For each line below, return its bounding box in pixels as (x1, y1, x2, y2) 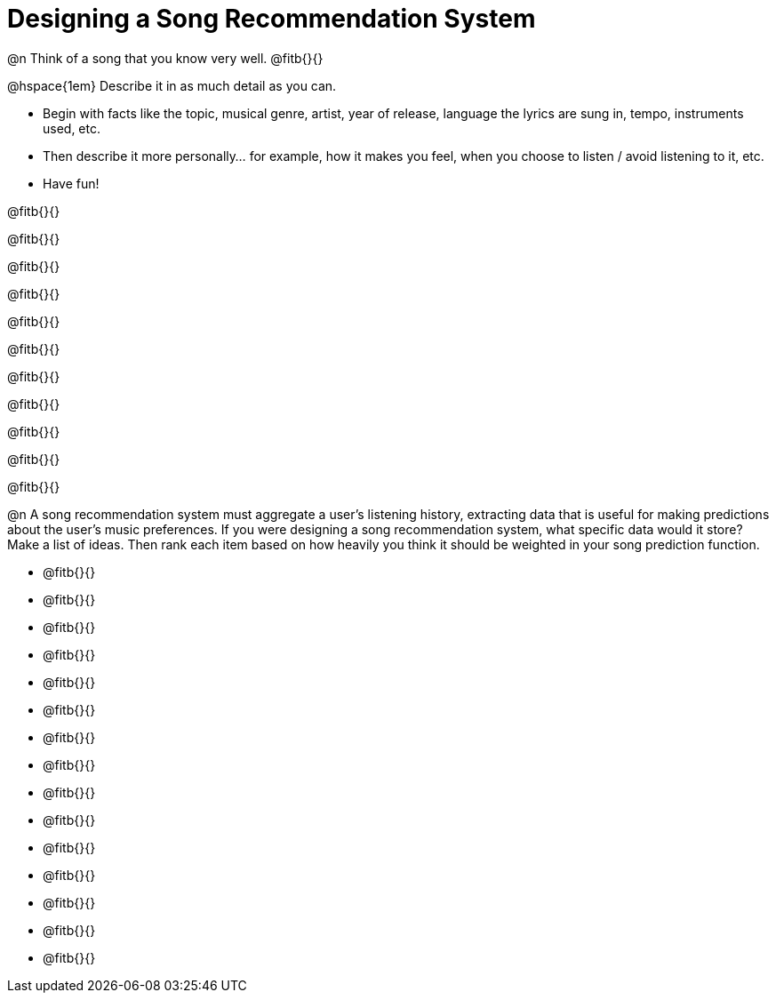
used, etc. (43, 120, 101, 136)
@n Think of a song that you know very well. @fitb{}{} (7, 50, 324, 66)
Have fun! (43, 175, 100, 191)
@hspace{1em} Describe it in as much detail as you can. (7, 77, 337, 93)
